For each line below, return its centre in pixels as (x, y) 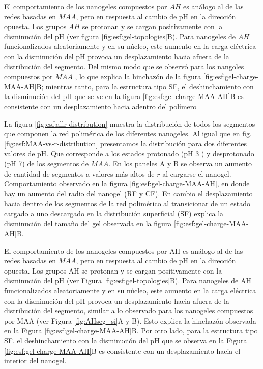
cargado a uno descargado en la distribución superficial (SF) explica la (114, 213)
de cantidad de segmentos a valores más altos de (79, 173)
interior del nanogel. (35, 361)
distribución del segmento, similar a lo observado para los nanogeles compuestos (129, 311)
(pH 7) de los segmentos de (46, 163)
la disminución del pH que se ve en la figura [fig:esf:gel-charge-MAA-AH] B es (124, 96)
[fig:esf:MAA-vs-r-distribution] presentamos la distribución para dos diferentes (125, 143)
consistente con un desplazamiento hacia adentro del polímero (100, 106)
